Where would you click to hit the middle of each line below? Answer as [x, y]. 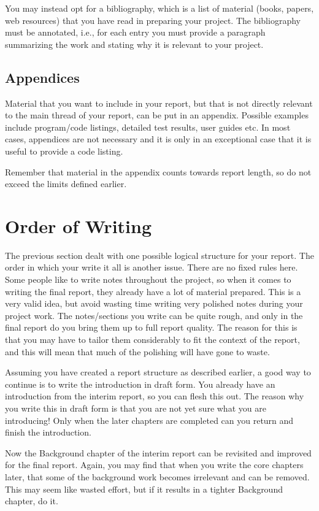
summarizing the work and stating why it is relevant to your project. [134, 44]
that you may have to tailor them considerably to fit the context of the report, [152, 340]
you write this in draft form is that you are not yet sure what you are [136, 408]
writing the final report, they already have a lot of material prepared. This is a [153, 291]
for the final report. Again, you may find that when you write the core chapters [154, 465]
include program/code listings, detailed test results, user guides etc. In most [148, 127]
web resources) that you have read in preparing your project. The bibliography [153, 20]
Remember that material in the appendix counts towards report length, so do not [158, 171]
